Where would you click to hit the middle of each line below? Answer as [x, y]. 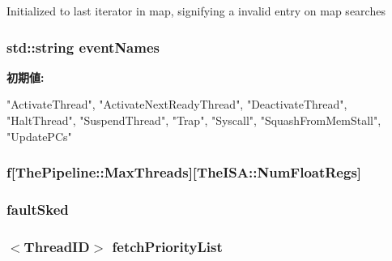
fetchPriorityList [167, 246]
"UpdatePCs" [39, 136]
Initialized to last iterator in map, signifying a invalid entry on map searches [196, 11]
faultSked [38, 209]
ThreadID [57, 246]
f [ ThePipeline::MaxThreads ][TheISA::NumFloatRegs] [184, 172]
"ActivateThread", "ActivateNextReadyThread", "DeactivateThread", [177, 104]
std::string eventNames [83, 47]
